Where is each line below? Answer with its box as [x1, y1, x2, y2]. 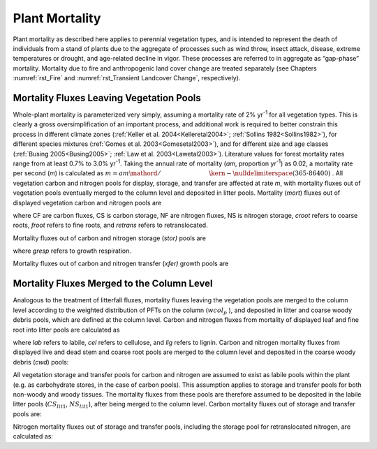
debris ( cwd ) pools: [13, 358, 69, 366]
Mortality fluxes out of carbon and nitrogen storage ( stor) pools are [13, 234, 206, 242]
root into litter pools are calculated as [13, 325, 120, 334]
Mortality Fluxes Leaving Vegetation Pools [13, 91, 202, 104]
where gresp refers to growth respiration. [13, 246, 132, 255]
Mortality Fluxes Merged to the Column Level [13, 278, 213, 290]
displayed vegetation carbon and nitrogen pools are [13, 198, 162, 207]
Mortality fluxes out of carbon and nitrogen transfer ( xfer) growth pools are [13, 259, 229, 268]
